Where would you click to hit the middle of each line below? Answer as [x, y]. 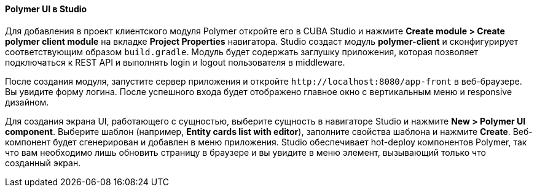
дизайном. [27, 102]
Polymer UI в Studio [46, 9]
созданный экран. [43, 163]
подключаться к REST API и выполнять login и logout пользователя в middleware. [175, 62]
